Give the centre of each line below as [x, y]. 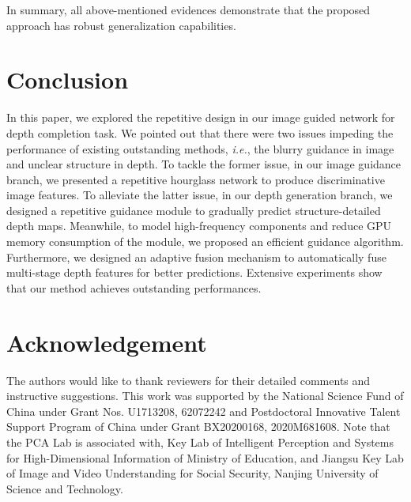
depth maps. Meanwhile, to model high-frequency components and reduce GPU [199, 226]
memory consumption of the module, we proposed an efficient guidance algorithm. [205, 242]
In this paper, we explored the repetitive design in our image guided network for [201, 117]
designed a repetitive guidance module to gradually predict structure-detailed [194, 210]
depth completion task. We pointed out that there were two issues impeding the [200, 132]
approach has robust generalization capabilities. [121, 25]
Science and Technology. [65, 488]
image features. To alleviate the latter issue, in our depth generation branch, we [200, 195]
